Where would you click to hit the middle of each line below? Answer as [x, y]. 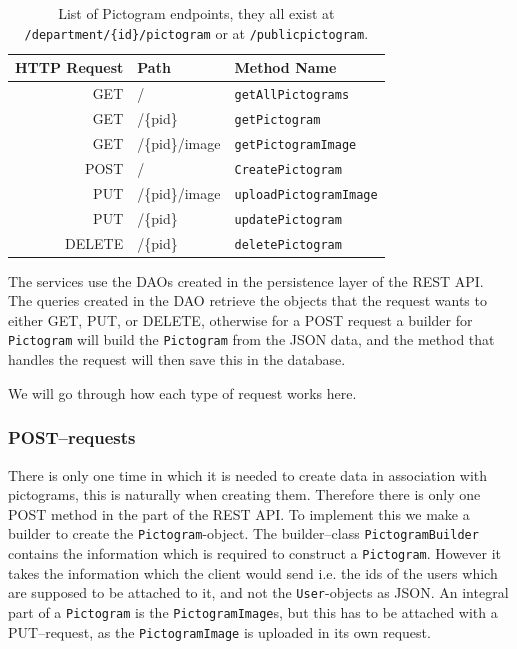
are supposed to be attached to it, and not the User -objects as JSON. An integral [258, 592]
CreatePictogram [288, 169]
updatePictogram [288, 219]
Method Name [285, 67]
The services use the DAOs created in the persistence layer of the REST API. [246, 280]
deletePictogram [288, 244]
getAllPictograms [292, 95]
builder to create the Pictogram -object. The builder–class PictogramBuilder [243, 533]
